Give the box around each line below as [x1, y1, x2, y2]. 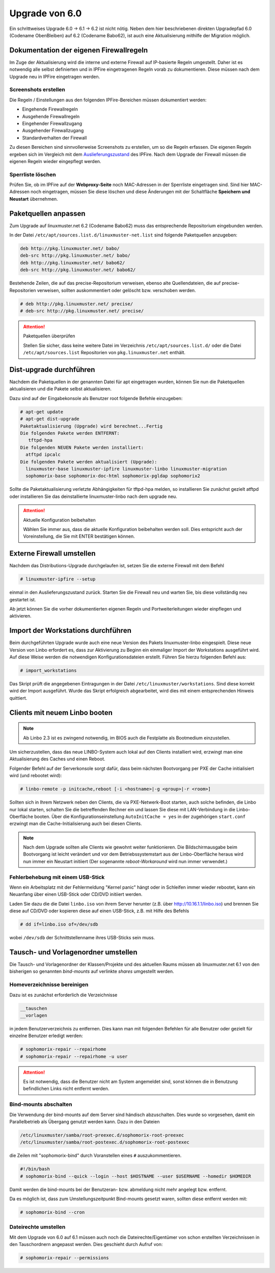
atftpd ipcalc [25, 452, 61, 458]
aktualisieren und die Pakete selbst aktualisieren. [9, 386, 112, 392]
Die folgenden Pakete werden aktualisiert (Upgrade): [20, 459, 157, 465]
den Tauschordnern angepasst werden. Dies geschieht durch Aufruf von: [9, 1241, 163, 1248]
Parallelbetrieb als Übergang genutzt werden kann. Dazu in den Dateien [9, 1119, 160, 1125]
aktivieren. [9, 613, 32, 619]
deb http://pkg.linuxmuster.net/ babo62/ [20, 260, 125, 266]
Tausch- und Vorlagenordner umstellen [9, 948, 137, 957]
